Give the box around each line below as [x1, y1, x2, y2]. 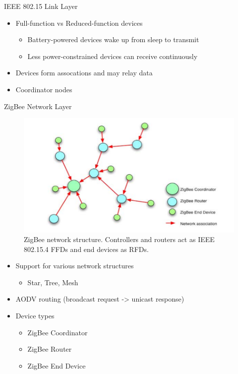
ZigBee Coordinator [27, 327, 88, 337]
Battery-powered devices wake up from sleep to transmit [27, 34, 199, 45]
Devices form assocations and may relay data [15, 67, 153, 78]
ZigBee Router [27, 344, 72, 354]
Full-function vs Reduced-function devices [15, 17, 143, 28]
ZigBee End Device [27, 360, 86, 371]
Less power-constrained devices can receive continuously [27, 51, 198, 61]
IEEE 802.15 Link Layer [4, 1, 78, 11]
